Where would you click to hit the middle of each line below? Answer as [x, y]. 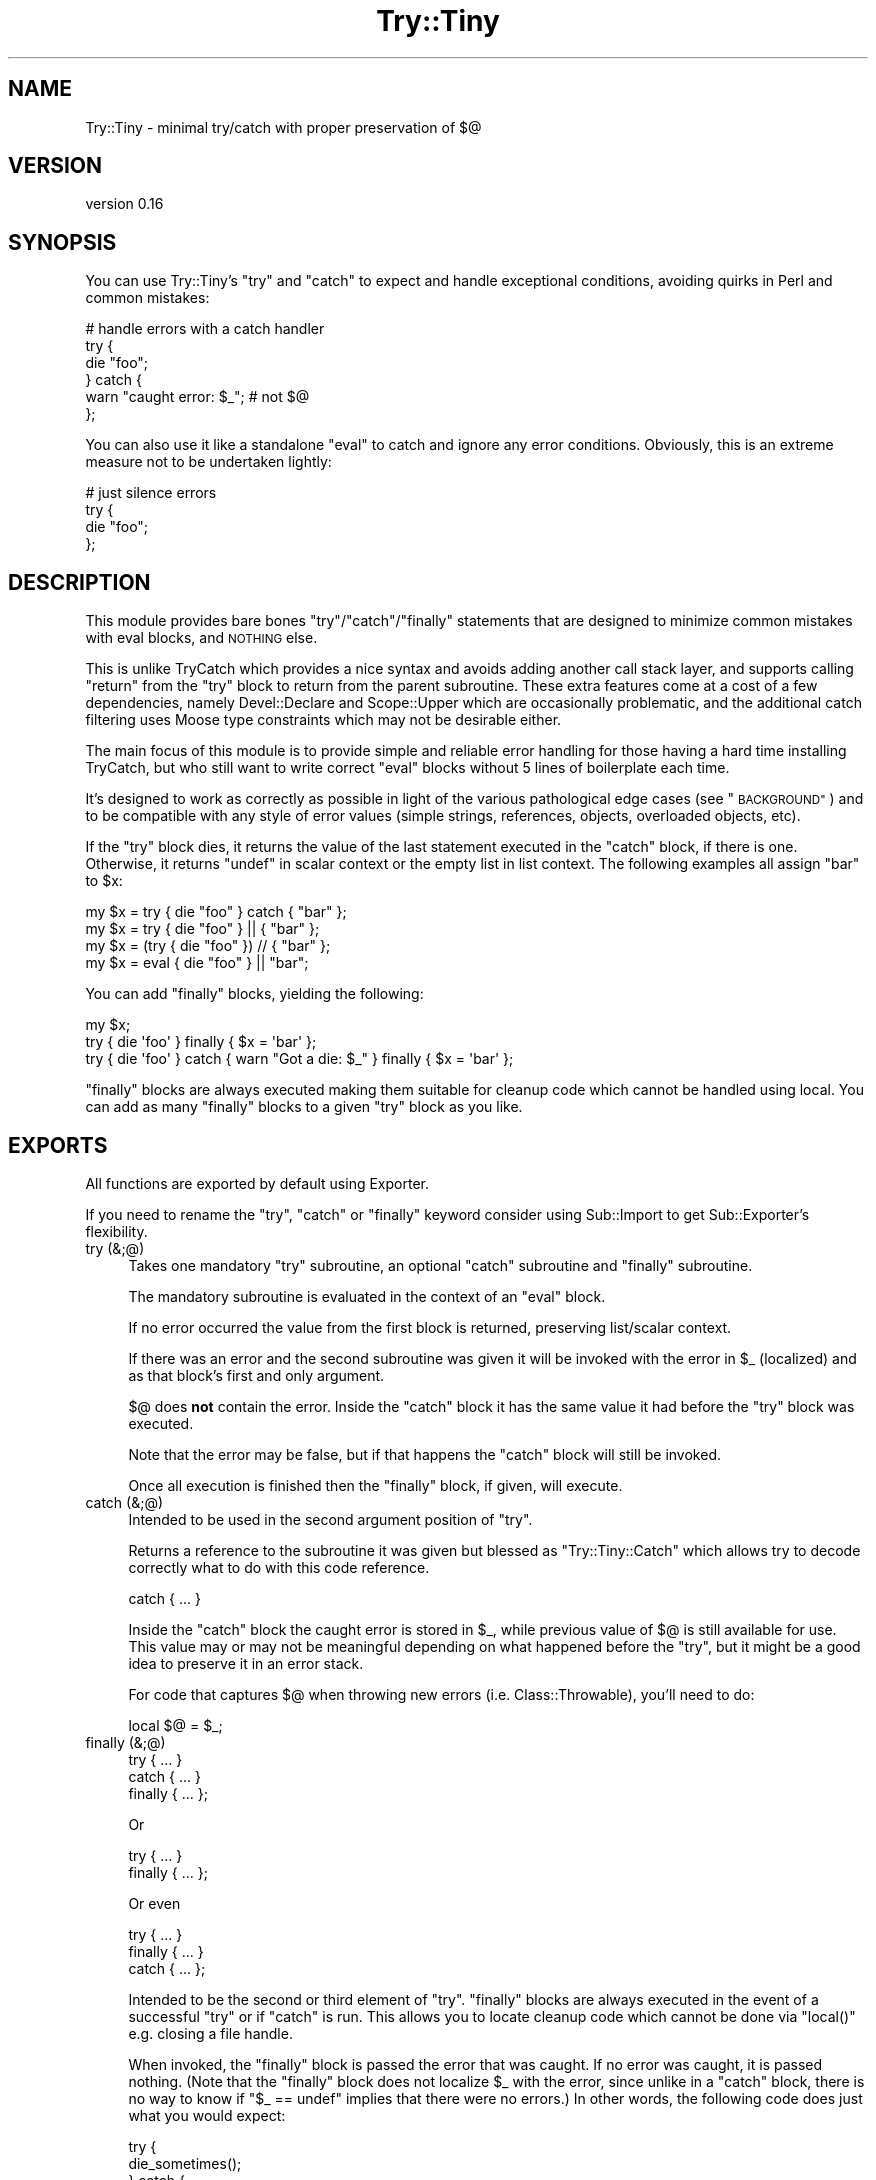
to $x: [104, 881]
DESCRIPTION [79, 582]
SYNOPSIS [62, 242]
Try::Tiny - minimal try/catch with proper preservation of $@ [283, 127]
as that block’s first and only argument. [256, 1375]
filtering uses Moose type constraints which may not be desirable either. [323, 720]
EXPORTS [58, 1145]
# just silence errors [151, 493]
